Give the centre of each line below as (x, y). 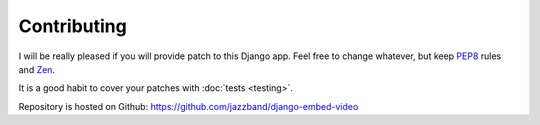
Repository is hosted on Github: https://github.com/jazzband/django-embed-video (188, 106)
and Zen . (36, 69)
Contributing (72, 26)
